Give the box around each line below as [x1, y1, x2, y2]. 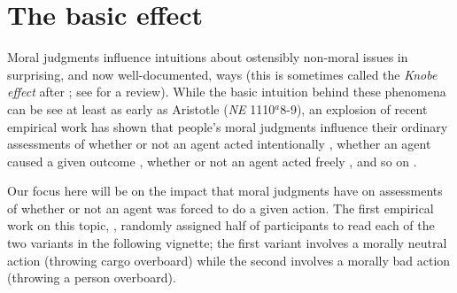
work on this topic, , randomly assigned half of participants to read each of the [7, 216, 435, 235]
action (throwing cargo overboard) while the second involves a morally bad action [7, 251, 451, 269]
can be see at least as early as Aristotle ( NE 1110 [7, 99, 275, 118]
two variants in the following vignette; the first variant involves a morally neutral [7, 234, 447, 252]
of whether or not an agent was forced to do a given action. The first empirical [7, 198, 434, 217]
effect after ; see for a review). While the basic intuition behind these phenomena [7, 82, 446, 101]
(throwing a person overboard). [7, 268, 176, 287]
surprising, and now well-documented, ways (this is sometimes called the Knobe [7, 65, 438, 83]
